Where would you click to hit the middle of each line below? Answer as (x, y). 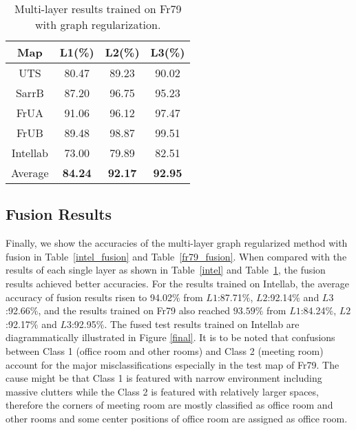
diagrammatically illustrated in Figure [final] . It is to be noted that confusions (170, 337)
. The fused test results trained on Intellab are (202, 324)
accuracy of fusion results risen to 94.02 (89, 297)
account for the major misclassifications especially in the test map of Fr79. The (172, 364)
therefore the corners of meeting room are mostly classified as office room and (169, 405)
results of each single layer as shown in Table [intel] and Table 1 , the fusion (166, 270)
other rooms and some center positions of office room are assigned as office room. (177, 418)
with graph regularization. (98, 24)
